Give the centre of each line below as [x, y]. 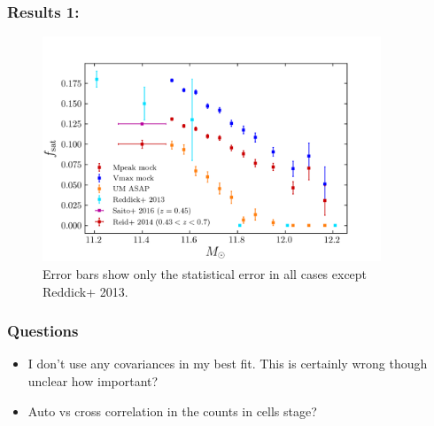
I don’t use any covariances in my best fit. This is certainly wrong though [228, 364]
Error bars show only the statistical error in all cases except [205, 273]
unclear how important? [93, 380]
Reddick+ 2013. [85, 291]
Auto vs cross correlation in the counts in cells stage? [172, 411]
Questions [43, 331]
